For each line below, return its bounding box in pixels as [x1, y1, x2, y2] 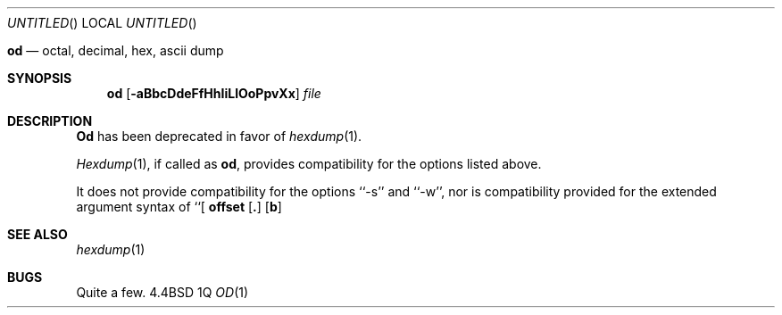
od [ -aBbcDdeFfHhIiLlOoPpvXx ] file [106, 86, 321, 101]
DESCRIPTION [7, 113, 93, 128]
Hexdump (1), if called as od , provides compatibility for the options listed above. [76, 156, 542, 171]
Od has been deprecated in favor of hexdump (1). [76, 128, 362, 144]
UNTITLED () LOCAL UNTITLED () [7, 15, 197, 30]
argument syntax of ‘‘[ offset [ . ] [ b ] [76, 199, 282, 214]
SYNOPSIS [7, 70, 72, 86]
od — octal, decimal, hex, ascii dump [7, 43, 224, 58]
